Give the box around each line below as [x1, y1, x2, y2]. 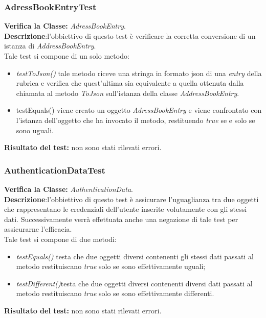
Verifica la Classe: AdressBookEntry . [4, 20, 126, 31]
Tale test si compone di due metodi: [4, 233, 117, 244]
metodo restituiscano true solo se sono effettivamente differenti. [16, 288, 214, 299]
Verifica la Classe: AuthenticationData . [4, 183, 133, 194]
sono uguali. [16, 125, 54, 135]
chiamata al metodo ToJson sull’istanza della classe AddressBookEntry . [16, 87, 239, 98]
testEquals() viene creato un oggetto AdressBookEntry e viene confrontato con [16, 105, 262, 115]
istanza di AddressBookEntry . [4, 40, 96, 51]
